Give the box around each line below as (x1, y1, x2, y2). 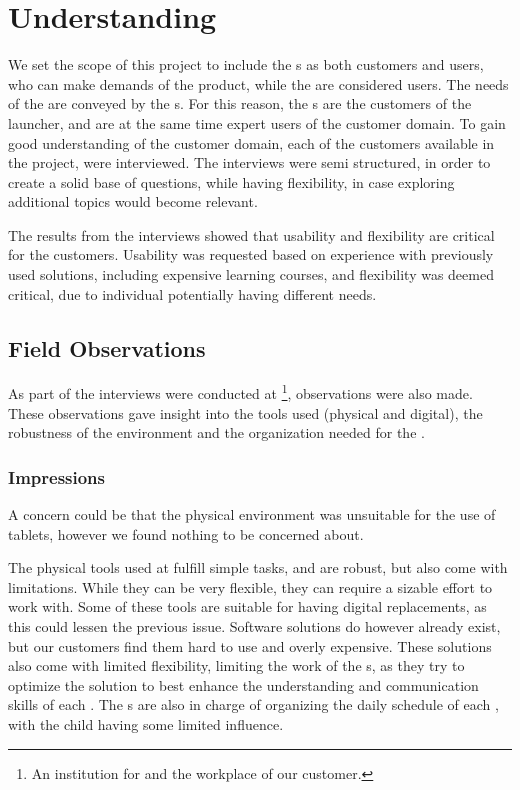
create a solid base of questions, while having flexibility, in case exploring (8, 171, 455, 192)
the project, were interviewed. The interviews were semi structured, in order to (8, 152, 491, 173)
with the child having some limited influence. (8, 714, 284, 735)
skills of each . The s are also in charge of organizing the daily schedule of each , (8, 694, 499, 715)
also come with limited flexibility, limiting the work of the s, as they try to (8, 655, 465, 676)
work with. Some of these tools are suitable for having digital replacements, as (8, 596, 487, 617)
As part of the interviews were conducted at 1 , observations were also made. (8, 380, 473, 404)
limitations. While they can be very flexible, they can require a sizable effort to (8, 576, 493, 597)
